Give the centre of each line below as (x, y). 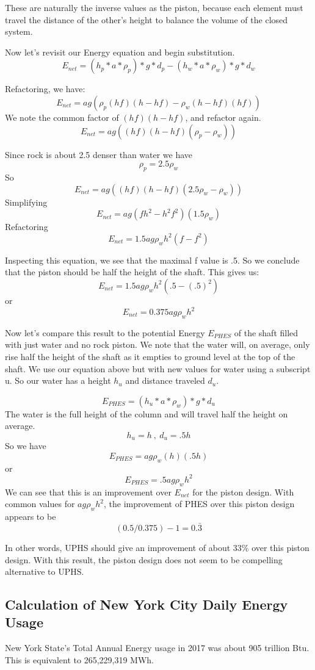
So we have (26, 446)
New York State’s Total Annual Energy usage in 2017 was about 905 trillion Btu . (157, 648)
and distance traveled (165, 380)
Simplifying (26, 202)
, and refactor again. (223, 117)
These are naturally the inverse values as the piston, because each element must (154, 7)
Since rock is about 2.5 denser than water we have (99, 154)
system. (19, 31)
